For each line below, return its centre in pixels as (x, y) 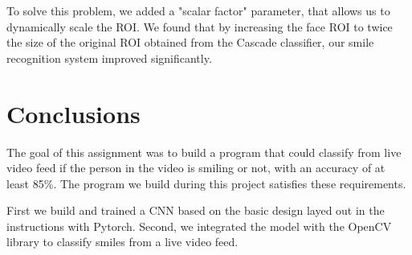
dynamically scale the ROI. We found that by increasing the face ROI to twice (200, 26)
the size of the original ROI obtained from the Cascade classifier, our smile (190, 42)
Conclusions (73, 113)
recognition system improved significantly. (109, 58)
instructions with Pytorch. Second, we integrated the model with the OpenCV (199, 226)
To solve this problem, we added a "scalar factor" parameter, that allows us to (198, 10)
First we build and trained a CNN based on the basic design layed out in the (196, 210)
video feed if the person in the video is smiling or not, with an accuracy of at (196, 168)
